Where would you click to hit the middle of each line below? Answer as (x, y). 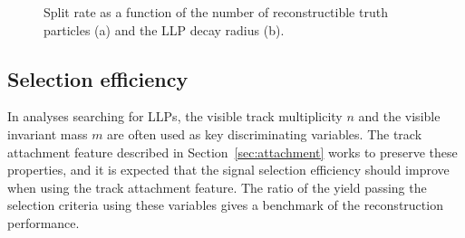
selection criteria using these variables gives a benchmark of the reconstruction (225, 205)
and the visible (399, 116)
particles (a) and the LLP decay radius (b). (164, 29)
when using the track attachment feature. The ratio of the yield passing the (217, 187)
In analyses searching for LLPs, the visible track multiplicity (175, 116)
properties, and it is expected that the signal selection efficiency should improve (228, 170)
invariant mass (48, 133)
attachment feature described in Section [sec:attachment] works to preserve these (232, 152)
